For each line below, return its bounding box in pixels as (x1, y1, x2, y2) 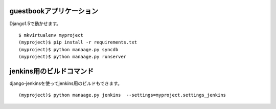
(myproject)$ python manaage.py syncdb (18, 47, 119, 52)
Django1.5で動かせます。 (9, 20, 61, 27)
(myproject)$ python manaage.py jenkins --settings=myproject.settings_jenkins (18, 92, 226, 98)
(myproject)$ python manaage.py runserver (18, 54, 127, 60)
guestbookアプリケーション (9, 7, 99, 15)
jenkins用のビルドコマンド (9, 67, 94, 75)
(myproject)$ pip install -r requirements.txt (18, 39, 137, 46)
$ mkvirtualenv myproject (18, 32, 84, 38)
